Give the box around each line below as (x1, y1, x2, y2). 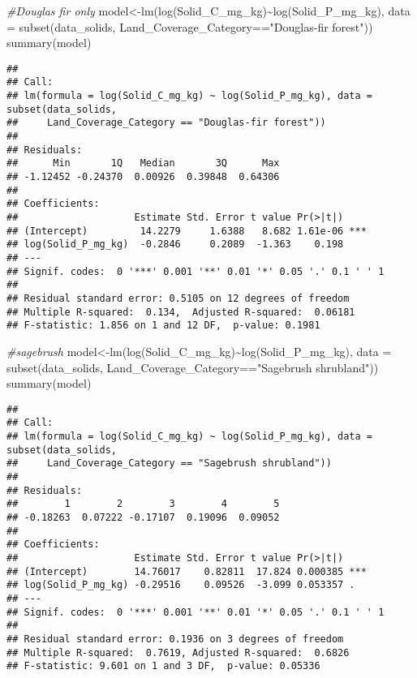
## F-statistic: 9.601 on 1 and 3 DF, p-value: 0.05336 (6, 660, 320, 672)
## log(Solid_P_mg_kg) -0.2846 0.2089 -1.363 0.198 (6, 238, 344, 251)
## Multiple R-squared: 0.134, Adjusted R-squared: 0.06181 (6, 306, 355, 318)
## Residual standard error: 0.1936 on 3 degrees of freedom (6, 633, 344, 645)
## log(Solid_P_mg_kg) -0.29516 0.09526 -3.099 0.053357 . (6, 579, 355, 591)
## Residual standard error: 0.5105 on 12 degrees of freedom (6, 292, 350, 304)
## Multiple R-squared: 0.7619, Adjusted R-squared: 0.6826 (6, 646, 350, 659)
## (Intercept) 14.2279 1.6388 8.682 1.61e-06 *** (6, 225, 367, 237)
